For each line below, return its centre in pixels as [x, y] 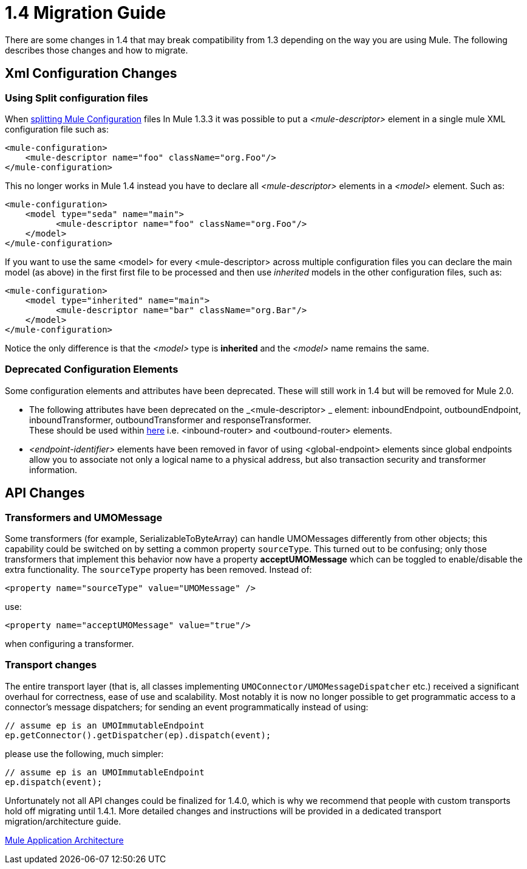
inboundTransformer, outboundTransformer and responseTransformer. [170, 420]
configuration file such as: [57, 129]
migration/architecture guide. [63, 821]
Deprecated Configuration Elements [92, 369]
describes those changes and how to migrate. [97, 50]
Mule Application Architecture [64, 840]
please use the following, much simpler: [84, 753]
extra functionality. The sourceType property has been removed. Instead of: [158, 569]
